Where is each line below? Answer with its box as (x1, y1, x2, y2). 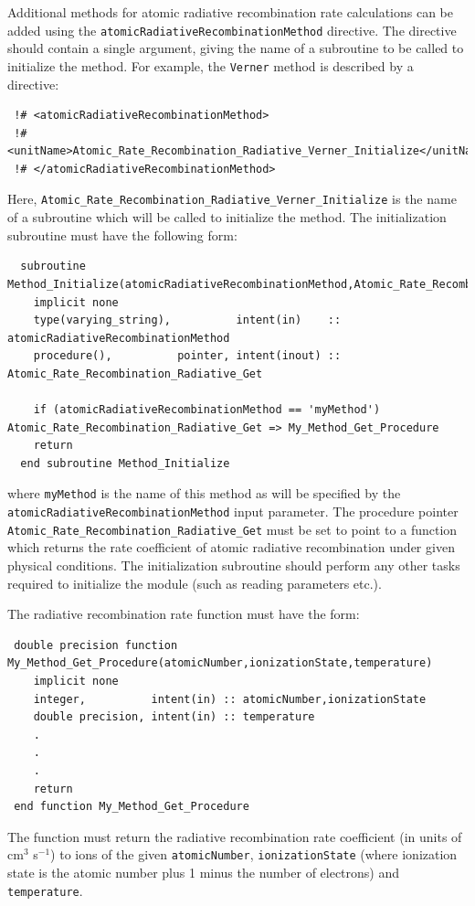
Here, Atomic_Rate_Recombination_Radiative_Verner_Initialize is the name (7, 189, 457, 208)
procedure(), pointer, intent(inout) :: (33, 349, 342, 363)
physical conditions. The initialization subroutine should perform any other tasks (7, 556, 460, 574)
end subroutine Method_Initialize (20, 456, 230, 470)
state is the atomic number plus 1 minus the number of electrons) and (7, 862, 400, 881)
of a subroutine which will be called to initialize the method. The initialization (7, 208, 447, 227)
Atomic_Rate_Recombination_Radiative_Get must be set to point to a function (7, 519, 458, 538)
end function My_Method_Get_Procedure (14, 800, 249, 814)
